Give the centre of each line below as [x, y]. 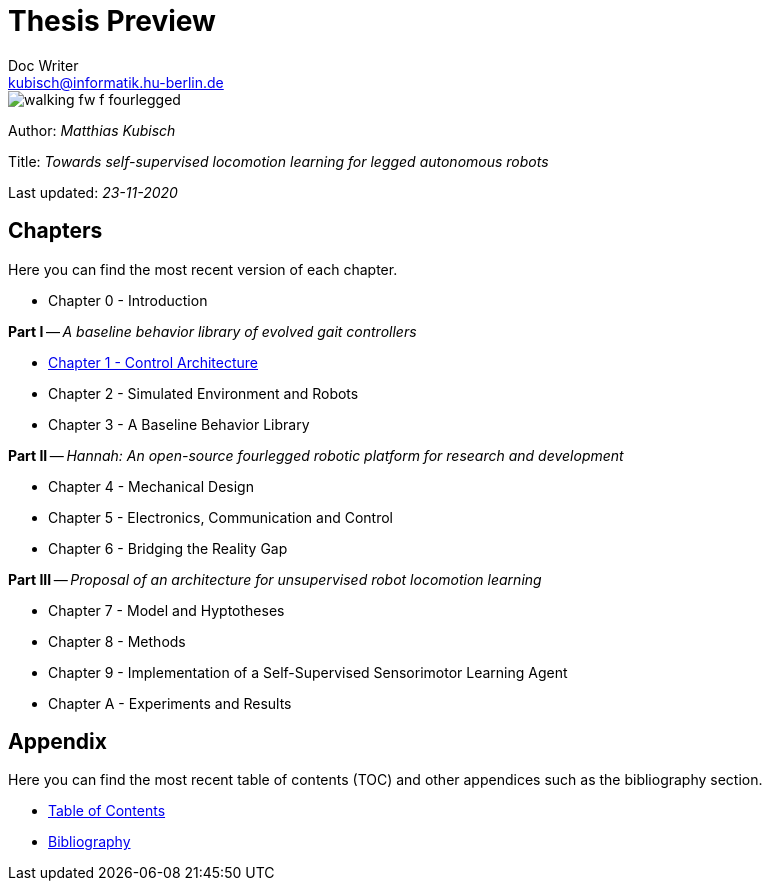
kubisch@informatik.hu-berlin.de [116, 82]
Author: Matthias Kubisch [92, 130]
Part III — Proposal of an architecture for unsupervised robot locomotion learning [275, 579]
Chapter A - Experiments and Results [170, 703]
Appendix [57, 742]
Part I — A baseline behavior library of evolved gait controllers [212, 331]
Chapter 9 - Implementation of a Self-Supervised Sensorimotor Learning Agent [308, 672]
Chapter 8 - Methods [117, 641]
